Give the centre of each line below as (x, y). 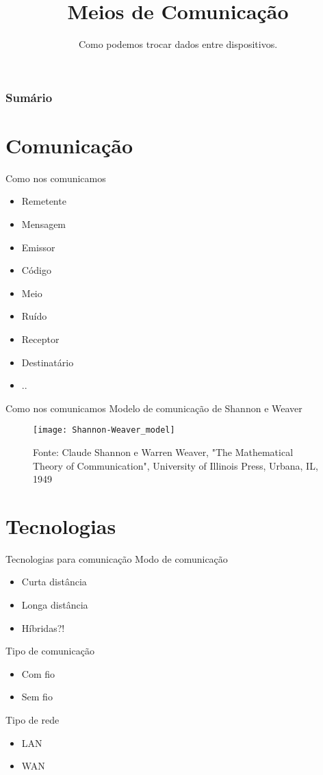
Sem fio (37, 697)
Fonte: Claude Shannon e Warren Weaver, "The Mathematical (163, 452)
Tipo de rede (33, 720)
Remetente (44, 201)
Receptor (40, 339)
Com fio (38, 673)
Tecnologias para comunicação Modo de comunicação (117, 558)
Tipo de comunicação (50, 651)
